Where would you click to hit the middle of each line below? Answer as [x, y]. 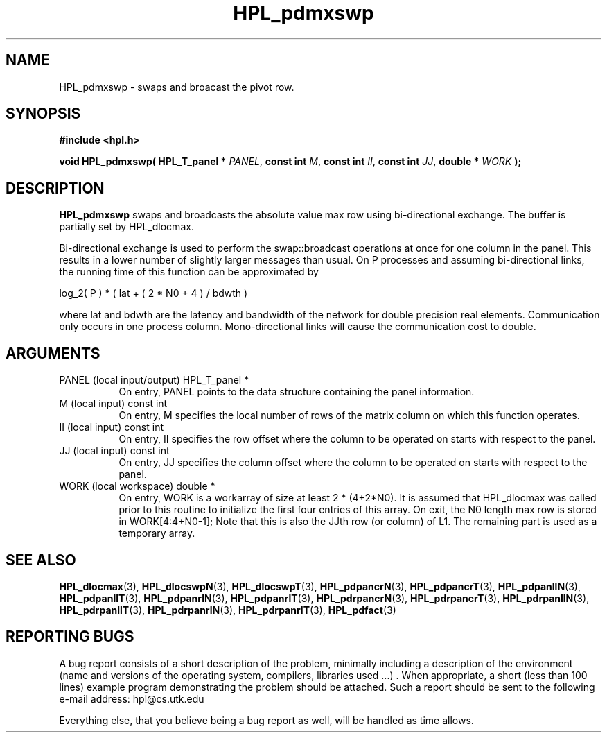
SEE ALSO [41, 560]
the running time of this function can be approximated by [189, 272]
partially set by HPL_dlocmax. [126, 227]
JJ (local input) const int [114, 451]
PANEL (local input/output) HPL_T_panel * [154, 380]
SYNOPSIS [43, 114]
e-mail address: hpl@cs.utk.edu [132, 698]
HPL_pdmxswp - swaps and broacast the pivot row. [177, 87]
